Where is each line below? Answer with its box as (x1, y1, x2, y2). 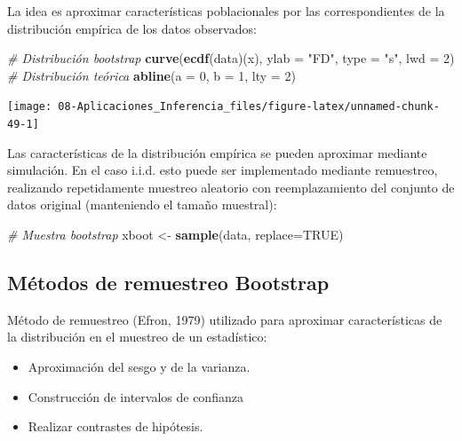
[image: (7, 100, 52, 114)
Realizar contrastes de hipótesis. (28, 417, 203, 436)
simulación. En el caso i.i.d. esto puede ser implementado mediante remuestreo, (7, 161, 438, 179)
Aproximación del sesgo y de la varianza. (28, 358, 251, 376)
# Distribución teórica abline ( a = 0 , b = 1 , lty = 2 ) (7, 66, 296, 84)
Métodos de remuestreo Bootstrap (7, 269, 330, 296)
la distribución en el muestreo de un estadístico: (7, 327, 267, 346)
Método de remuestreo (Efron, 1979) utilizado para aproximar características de (7, 310, 442, 328)
